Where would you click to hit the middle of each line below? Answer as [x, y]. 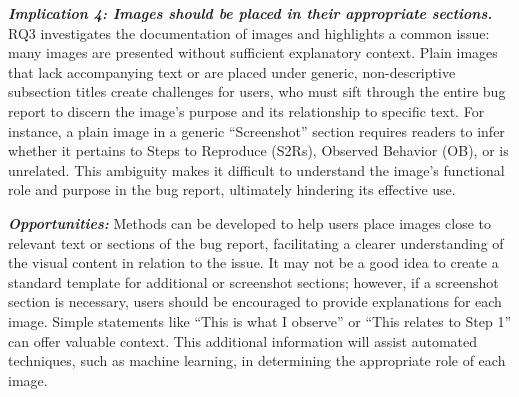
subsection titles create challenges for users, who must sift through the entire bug [257, 91]
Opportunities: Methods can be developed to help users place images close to [250, 222]
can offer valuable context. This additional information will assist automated [243, 340]
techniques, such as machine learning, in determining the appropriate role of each [257, 360]
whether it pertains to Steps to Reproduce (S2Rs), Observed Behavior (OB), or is [258, 150]
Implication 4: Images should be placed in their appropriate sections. [250, 13]
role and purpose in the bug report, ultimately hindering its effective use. [232, 189]
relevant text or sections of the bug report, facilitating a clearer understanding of [256, 242]
